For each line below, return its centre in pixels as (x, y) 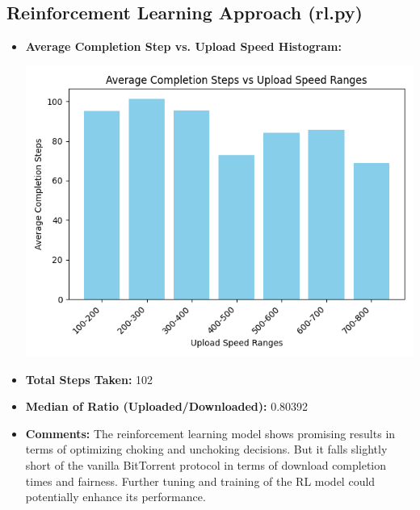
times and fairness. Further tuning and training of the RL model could (200, 481)
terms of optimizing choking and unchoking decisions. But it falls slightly (206, 449)
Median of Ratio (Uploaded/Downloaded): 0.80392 (167, 406)
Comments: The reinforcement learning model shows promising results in (210, 433)
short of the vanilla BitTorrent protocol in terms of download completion (206, 464)
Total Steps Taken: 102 (89, 379)
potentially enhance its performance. (115, 497)
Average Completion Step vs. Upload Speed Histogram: (183, 46)
